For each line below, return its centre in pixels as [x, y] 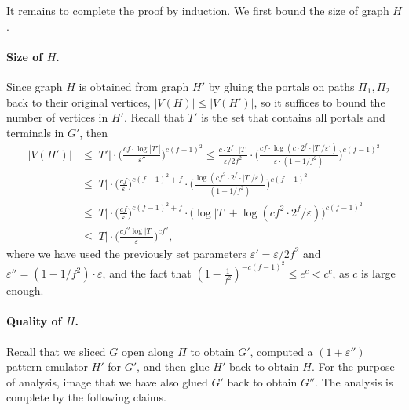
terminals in [35, 132]
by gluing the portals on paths [281, 86]
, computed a [281, 351]
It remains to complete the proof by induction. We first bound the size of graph [198, 10]
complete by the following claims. [86, 397]
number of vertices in [57, 117]
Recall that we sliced [56, 351]
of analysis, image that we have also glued [107, 381]
